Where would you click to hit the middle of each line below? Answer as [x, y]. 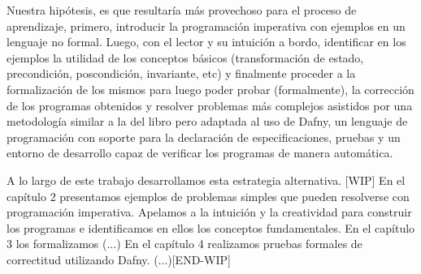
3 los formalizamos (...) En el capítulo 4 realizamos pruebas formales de [184, 244]
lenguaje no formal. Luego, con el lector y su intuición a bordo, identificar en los [206, 42]
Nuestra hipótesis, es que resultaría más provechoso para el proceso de [182, 10]
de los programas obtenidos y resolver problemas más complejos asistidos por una [210, 105]
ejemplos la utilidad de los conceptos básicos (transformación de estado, [185, 57]
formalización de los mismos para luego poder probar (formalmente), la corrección [210, 89]
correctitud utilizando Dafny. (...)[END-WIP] [119, 259]
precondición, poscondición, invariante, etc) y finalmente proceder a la [181, 73]
